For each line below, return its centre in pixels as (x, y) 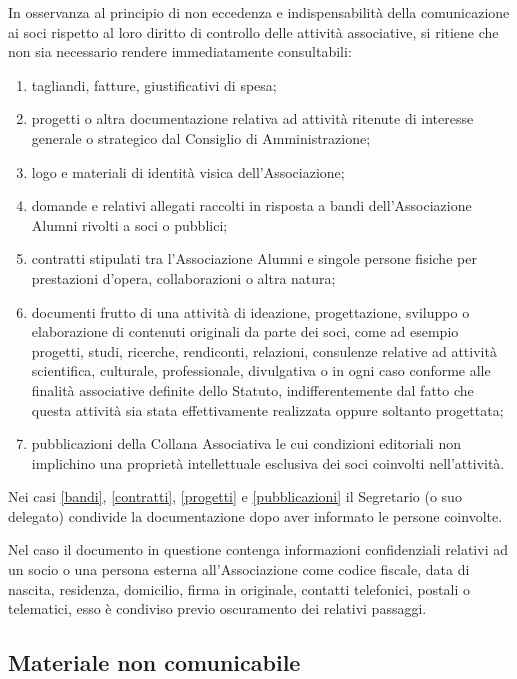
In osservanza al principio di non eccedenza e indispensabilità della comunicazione (259, 12)
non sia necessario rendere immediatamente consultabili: (180, 51)
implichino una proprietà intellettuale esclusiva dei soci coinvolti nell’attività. (268, 462)
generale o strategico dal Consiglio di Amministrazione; (201, 137)
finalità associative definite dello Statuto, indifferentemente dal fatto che (252, 389)
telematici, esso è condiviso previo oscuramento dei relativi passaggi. (217, 608)
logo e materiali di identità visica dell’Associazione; (188, 171)
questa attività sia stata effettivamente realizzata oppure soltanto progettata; (267, 409)
